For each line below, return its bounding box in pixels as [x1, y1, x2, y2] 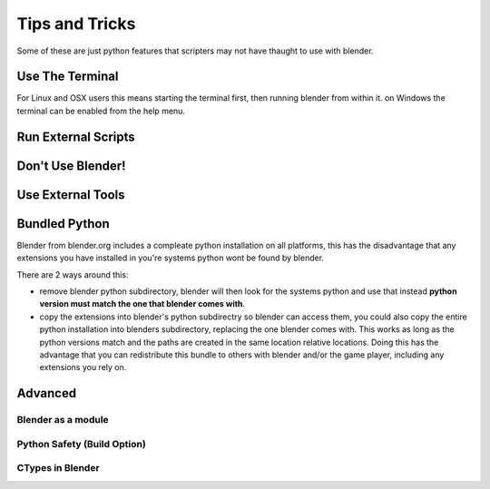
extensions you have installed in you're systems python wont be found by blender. [16, 252, 325, 263]
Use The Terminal [16, 69, 119, 84]
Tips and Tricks [16, 14, 136, 34]
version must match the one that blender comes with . [39, 298, 245, 309]
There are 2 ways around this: [16, 269, 129, 280]
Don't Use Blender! [16, 158, 126, 173]
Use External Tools [16, 187, 126, 202]
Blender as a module [16, 414, 109, 426]
